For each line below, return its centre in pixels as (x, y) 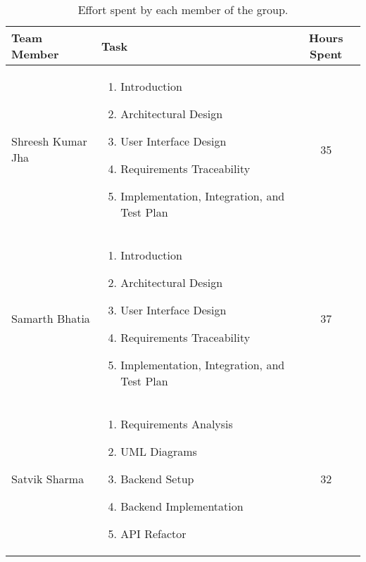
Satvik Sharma (48, 479)
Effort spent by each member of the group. (183, 9)
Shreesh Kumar (49, 141)
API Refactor (153, 534)
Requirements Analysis (177, 424)
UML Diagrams (159, 451)
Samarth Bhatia (51, 318)
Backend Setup (157, 479)
